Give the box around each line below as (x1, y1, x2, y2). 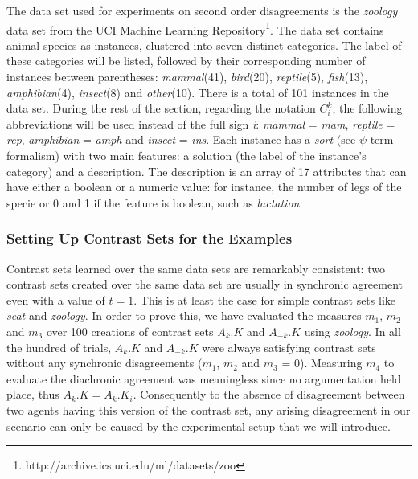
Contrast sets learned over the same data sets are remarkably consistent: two (6, 260, 385, 276)
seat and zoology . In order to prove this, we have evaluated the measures (6, 307, 362, 324)
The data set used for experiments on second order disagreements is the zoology (6, 2, 398, 18)
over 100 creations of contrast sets (46, 322, 214, 339)
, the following (332, 100, 403, 117)
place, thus (6, 386, 59, 403)
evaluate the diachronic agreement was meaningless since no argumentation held (6, 370, 401, 387)
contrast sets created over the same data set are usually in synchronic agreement (6, 276, 404, 293)
